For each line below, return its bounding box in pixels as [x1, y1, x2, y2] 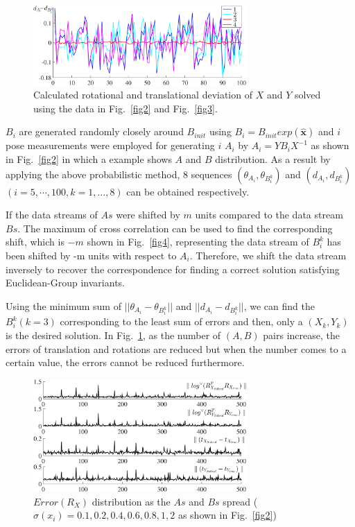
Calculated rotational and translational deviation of [33, 87, 252, 102]
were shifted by [116, 207, 180, 222]
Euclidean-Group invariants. [6, 275, 125, 290]
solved [294, 87, 321, 102]
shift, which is [6, 234, 64, 249]
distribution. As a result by [215, 151, 331, 166]
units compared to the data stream [195, 207, 343, 222]
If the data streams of [6, 207, 98, 222]
